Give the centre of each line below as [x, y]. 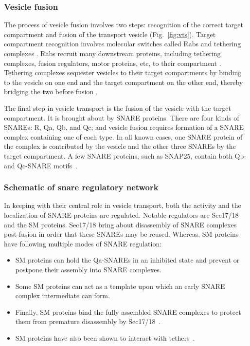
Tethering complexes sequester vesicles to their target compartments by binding [123, 72]
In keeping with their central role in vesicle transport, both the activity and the [123, 205]
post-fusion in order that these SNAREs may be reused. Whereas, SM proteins [121, 234]
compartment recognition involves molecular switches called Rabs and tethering [123, 44]
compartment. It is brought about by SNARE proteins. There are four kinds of [122, 117]
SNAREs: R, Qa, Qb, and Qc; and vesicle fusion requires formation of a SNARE [124, 127]
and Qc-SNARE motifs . [41, 165]
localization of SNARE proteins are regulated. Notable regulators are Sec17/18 [121, 214]
